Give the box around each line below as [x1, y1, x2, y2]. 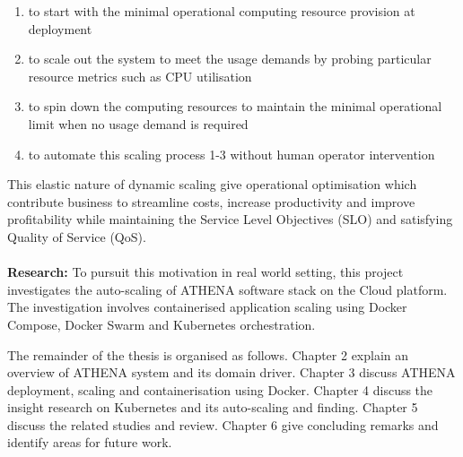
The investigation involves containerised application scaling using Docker [7, 297, 407, 316]
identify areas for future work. [7, 433, 172, 452]
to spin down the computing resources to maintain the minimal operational [28, 97, 442, 116]
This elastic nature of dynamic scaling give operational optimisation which [7, 175, 417, 194]
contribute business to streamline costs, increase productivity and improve [7, 192, 415, 211]
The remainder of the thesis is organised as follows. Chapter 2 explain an [7, 345, 409, 364]
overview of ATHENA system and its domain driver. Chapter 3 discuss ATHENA [7, 363, 456, 382]
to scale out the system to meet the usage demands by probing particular [28, 49, 432, 68]
